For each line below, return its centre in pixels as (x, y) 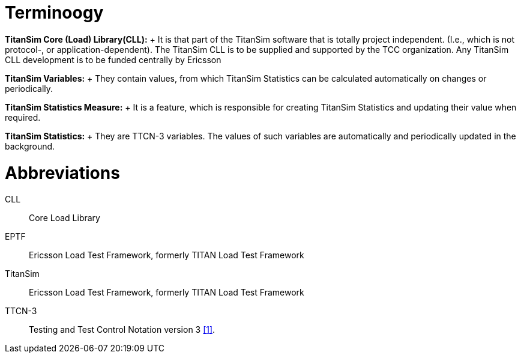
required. (23, 117)
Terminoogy (54, 13)
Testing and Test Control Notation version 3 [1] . (122, 330)
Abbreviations (62, 173)
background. (30, 146)
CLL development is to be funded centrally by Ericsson (113, 59)
